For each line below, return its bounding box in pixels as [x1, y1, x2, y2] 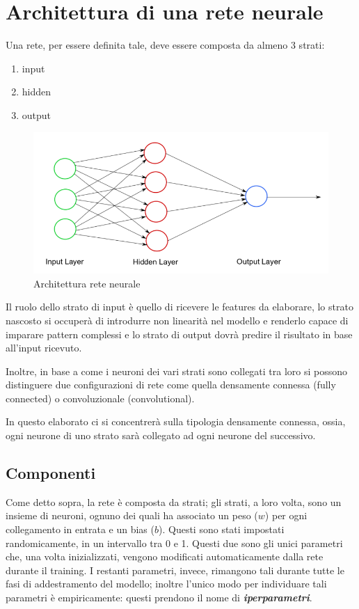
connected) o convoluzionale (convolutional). [6, 390, 195, 405]
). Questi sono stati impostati [159, 522, 285, 537]
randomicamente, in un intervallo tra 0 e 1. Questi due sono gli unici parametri [6, 535, 343, 550]
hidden [22, 84, 51, 99]
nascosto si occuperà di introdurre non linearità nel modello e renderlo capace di [6, 313, 349, 327]
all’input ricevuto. [6, 340, 82, 355]
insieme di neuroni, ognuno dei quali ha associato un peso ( [6, 508, 258, 523]
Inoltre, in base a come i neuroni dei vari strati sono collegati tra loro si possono [6, 363, 348, 378]
